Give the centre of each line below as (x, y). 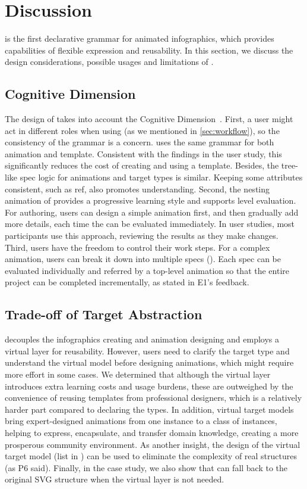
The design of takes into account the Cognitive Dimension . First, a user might (149, 119)
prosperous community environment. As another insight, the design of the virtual (153, 444)
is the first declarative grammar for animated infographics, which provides (140, 38)
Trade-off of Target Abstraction (104, 314)
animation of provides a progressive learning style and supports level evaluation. (151, 200)
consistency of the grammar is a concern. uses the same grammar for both (140, 142)
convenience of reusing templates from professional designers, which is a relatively (153, 398)
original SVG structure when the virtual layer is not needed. (115, 479)
